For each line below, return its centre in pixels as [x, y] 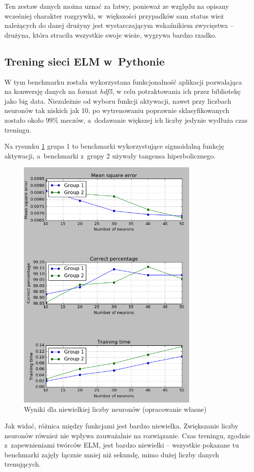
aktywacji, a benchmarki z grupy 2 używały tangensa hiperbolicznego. [110, 155]
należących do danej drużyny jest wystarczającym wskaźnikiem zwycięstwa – [119, 25]
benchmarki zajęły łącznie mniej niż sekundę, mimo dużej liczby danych [112, 454]
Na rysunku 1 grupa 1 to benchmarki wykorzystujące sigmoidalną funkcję [114, 146]
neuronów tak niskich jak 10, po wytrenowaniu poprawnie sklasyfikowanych [117, 110]
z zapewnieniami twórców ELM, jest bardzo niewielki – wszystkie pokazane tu [122, 445]
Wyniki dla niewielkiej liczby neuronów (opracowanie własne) [115, 409]
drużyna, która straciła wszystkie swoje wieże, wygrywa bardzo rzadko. [111, 34]
